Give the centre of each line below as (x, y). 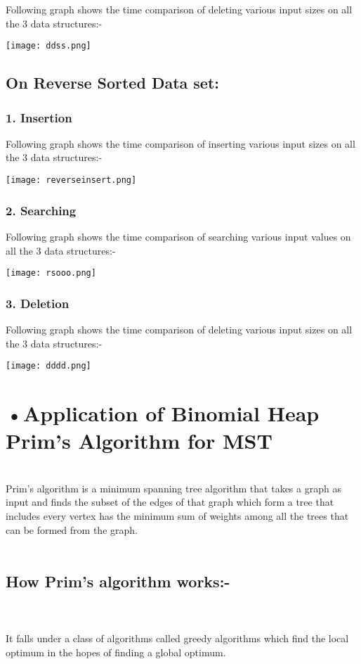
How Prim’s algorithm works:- (118, 581)
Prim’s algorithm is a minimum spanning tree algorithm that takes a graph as (173, 488)
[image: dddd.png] (48, 366)
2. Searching (41, 210)
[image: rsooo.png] (51, 273)
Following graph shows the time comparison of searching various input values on (178, 236)
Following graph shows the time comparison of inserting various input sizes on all (180, 143)
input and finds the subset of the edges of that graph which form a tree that (170, 502)
